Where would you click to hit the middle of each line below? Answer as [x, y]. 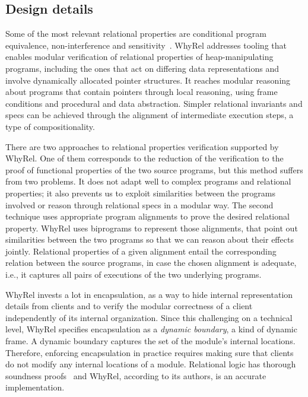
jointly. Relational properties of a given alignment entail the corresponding [141, 251]
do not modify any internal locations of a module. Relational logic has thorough [151, 364]
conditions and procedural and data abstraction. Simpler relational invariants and [154, 103]
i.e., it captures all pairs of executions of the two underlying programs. [134, 274]
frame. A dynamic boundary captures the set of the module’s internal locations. [150, 341]
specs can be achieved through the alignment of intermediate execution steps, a [150, 115]
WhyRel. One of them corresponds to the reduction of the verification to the [145, 158]
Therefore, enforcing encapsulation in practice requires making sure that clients [150, 352]
